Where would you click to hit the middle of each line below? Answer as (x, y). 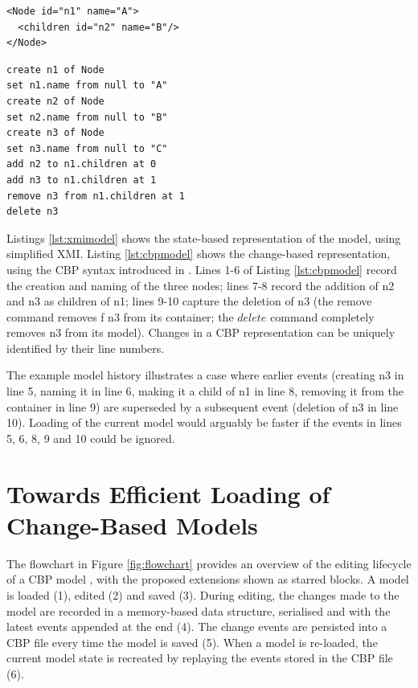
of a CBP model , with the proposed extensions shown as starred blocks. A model (208, 579)
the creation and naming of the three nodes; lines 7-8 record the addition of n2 (201, 285)
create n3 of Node (55, 133)
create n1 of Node (55, 70)
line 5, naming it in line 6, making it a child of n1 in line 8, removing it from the (205, 391)
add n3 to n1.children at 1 (82, 180)
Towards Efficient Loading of (168, 493)
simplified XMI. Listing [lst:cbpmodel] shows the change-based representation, (199, 254)
